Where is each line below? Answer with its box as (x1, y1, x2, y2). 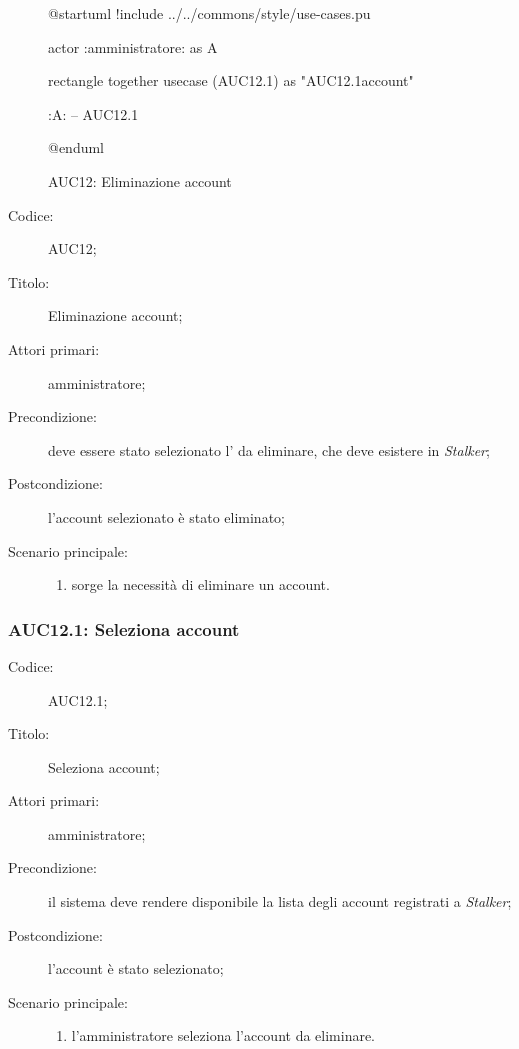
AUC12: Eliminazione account (48, 170, 232, 191)
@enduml (48, 137, 105, 158)
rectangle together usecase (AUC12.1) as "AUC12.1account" (48, 70, 414, 91)
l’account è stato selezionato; (48, 958, 224, 979)
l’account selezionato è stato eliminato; (48, 506, 285, 527)
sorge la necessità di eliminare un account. (71, 574, 330, 595)
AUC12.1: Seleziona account (8, 616, 240, 641)
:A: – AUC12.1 (48, 103, 139, 124)
